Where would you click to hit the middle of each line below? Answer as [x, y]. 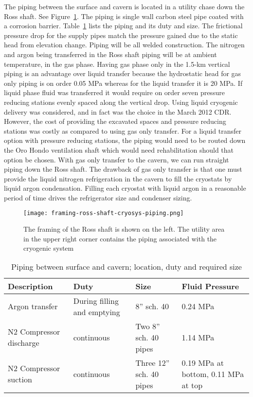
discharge [24, 343]
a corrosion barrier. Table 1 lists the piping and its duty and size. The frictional [123, 26]
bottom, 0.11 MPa [213, 374]
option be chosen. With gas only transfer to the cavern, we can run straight [117, 159]
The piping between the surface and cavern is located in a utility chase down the [124, 6]
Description [30, 286]
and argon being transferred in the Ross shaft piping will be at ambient [110, 54]
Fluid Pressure [210, 286]
